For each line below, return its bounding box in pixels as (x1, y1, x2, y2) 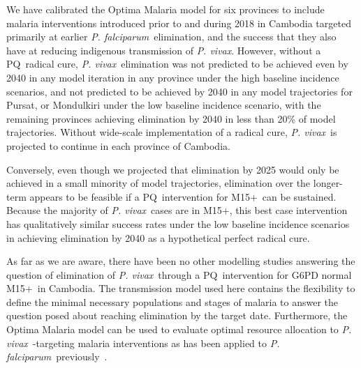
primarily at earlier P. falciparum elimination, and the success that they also (6, 29, 337, 44)
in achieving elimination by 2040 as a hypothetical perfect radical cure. (6, 230, 310, 245)
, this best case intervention (229, 203, 348, 217)
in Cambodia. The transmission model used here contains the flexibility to (37, 281, 355, 296)
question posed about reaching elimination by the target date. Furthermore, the (6, 308, 348, 323)
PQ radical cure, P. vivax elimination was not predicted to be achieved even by (6, 56, 348, 71)
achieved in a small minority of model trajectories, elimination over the (6, 176, 311, 190)
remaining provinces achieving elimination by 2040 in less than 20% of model (6, 111, 336, 125)
